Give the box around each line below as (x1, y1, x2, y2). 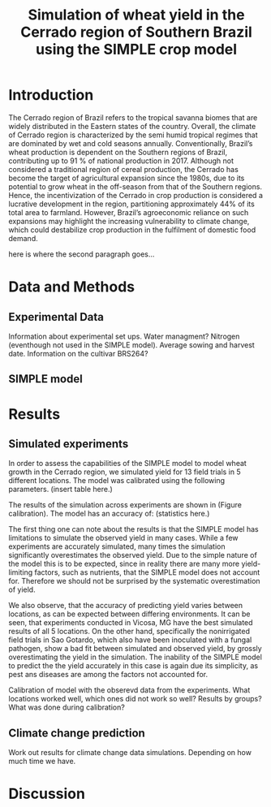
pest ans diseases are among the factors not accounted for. (8, 670, 209, 680)
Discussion (8, 785, 85, 803)
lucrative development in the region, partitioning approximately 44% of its (8, 199, 256, 209)
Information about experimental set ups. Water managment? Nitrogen (8, 331, 240, 341)
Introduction (8, 86, 94, 105)
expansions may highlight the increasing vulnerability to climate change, (8, 216, 250, 226)
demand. (8, 233, 38, 243)
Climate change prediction (8, 726, 146, 740)
